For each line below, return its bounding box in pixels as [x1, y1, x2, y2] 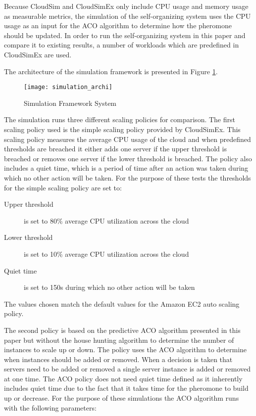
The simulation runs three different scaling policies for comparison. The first [4, 114, 235, 125]
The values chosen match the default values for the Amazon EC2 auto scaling [4, 298, 240, 309]
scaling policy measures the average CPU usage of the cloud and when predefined [4, 134, 251, 144]
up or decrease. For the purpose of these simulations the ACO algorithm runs [4, 393, 239, 403]
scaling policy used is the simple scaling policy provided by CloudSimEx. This [4, 124, 241, 134]
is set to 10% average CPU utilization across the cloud [24, 248, 189, 259]
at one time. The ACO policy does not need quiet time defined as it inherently [4, 373, 243, 383]
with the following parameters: [4, 402, 97, 413]
